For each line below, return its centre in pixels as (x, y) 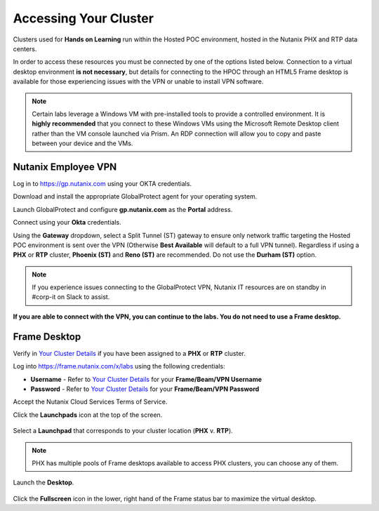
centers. (25, 48)
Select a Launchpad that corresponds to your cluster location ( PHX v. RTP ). (123, 431)
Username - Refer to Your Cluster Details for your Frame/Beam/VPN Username (146, 379)
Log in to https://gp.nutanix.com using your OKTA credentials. (102, 183)
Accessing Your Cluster (84, 18)
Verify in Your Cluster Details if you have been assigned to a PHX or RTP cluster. (129, 353)
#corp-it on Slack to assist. (71, 297)
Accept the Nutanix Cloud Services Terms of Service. (90, 402)
